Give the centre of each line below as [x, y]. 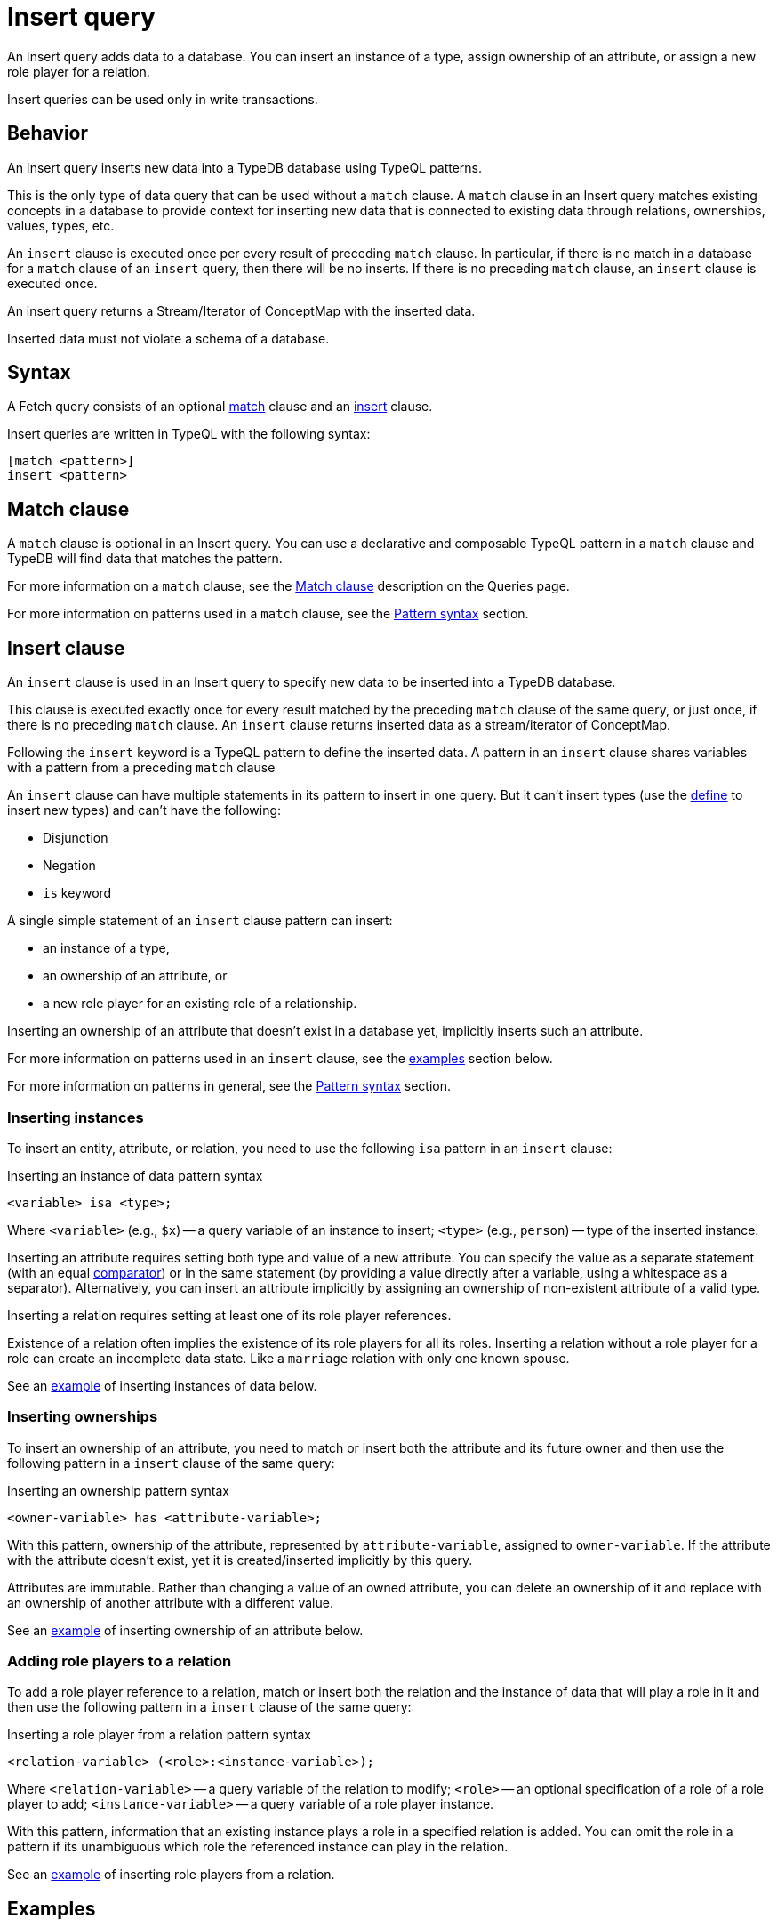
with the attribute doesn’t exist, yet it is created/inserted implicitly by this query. [240, 1560]
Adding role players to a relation [120, 1661]
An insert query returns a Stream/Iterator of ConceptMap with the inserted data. [241, 310]
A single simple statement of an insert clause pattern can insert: [200, 921]
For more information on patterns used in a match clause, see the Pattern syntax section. [268, 614]
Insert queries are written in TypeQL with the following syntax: [189, 434]
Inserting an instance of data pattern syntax [135, 1175]
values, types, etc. [61, 225]
